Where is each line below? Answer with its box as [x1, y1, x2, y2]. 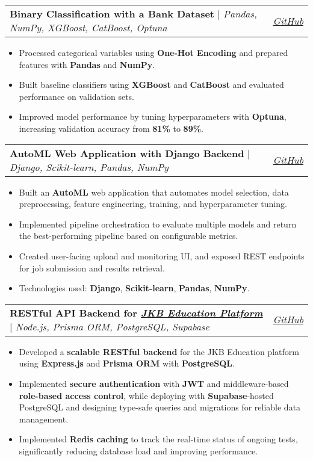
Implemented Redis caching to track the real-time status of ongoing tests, [19, 433, 298, 445]
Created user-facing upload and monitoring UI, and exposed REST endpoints [19, 249, 305, 262]
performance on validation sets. [19, 90, 134, 102]
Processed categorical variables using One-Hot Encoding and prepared [19, 46, 288, 58]
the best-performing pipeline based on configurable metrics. [19, 229, 238, 242]
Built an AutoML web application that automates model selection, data [19, 185, 289, 198]
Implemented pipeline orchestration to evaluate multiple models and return [19, 217, 297, 230]
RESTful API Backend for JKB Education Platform [10, 305, 263, 320]
